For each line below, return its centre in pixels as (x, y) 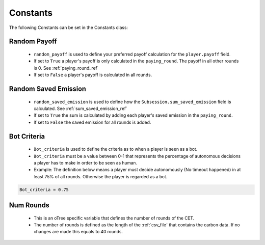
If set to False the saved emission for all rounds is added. (93, 122)
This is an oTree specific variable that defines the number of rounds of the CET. (114, 218)
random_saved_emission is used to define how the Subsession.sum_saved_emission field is (132, 102)
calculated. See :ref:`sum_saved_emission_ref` (80, 109)
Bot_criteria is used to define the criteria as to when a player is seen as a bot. (116, 149)
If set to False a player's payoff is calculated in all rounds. (93, 75)
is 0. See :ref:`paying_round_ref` (66, 68)
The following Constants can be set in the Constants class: (68, 27)
